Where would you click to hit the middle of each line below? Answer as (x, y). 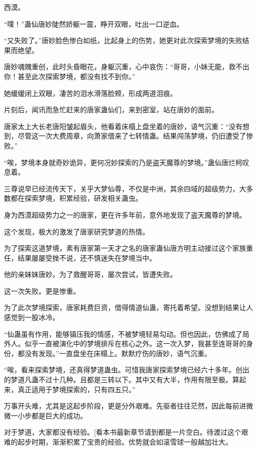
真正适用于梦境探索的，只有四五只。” (76, 389)
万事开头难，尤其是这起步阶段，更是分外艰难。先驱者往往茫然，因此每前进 (125, 406)
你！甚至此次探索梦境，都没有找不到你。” (70, 76)
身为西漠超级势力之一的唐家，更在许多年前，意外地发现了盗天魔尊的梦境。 (125, 214)
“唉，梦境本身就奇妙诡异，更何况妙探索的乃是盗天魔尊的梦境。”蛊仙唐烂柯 (123, 162)
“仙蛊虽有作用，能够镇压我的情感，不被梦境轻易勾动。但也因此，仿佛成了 (123, 334)
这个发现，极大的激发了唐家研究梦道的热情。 (77, 231)
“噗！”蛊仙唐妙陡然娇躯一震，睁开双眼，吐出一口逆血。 (94, 23)
